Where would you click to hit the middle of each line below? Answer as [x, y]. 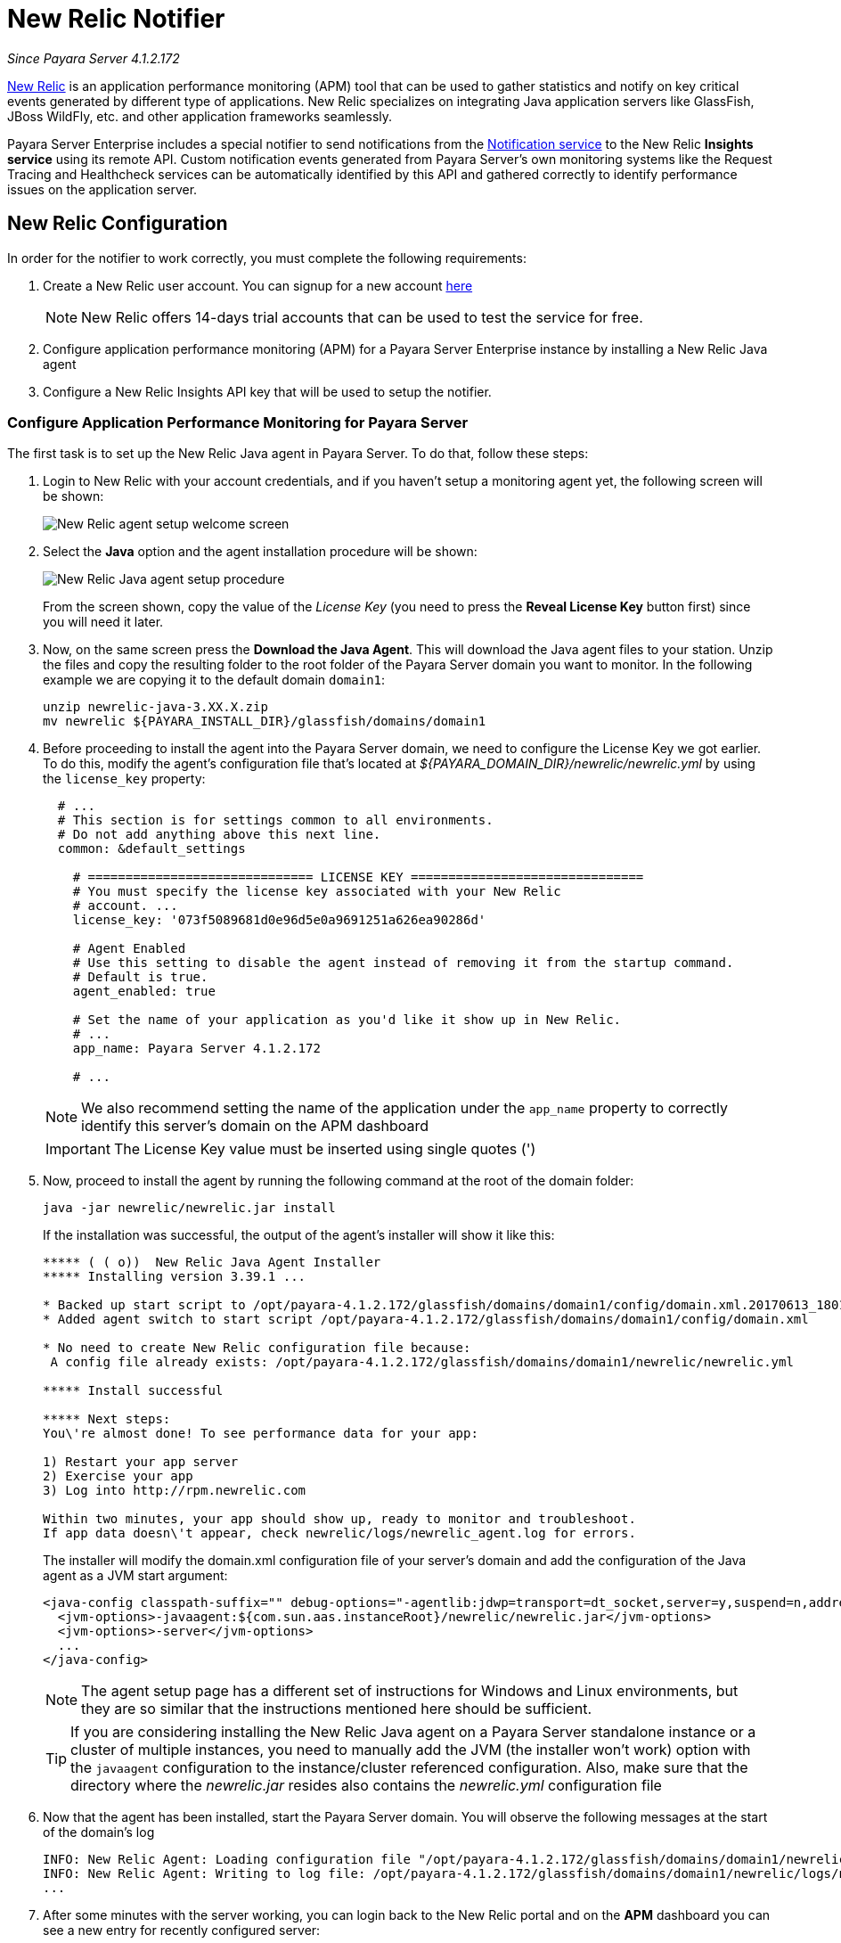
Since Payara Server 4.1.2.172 [94, 58]
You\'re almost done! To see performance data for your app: [261, 1434]
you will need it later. [103, 622]
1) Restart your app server [141, 1462]
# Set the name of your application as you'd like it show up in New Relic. [347, 1020]
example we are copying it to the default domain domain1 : [214, 680]
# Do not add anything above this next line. [219, 835]
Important [78, 1149]
